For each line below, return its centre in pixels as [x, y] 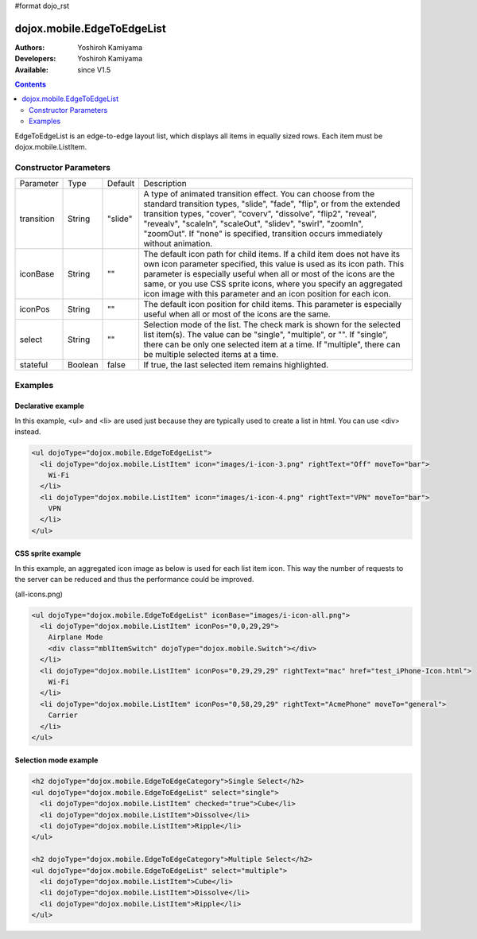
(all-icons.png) [39, 594]
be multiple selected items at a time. [211, 355]
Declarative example [49, 406]
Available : [32, 70]
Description [165, 184]
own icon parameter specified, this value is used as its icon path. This [274, 264]
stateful [34, 365]
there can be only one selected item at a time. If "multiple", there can [272, 344]
